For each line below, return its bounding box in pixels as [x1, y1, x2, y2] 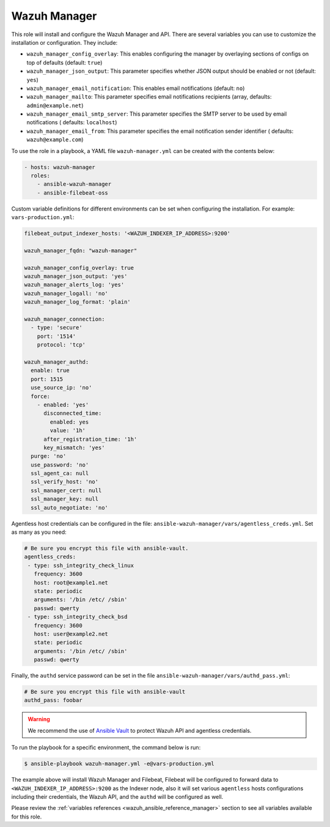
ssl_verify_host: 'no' [31, 478, 99, 485]
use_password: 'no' [31, 461, 89, 468]
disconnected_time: [43, 410, 102, 417]
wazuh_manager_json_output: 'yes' [24, 273, 128, 280]
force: [31, 392, 51, 400]
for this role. [11, 813, 42, 820]
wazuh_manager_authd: [24, 359, 89, 365]
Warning [28, 716, 50, 723]
